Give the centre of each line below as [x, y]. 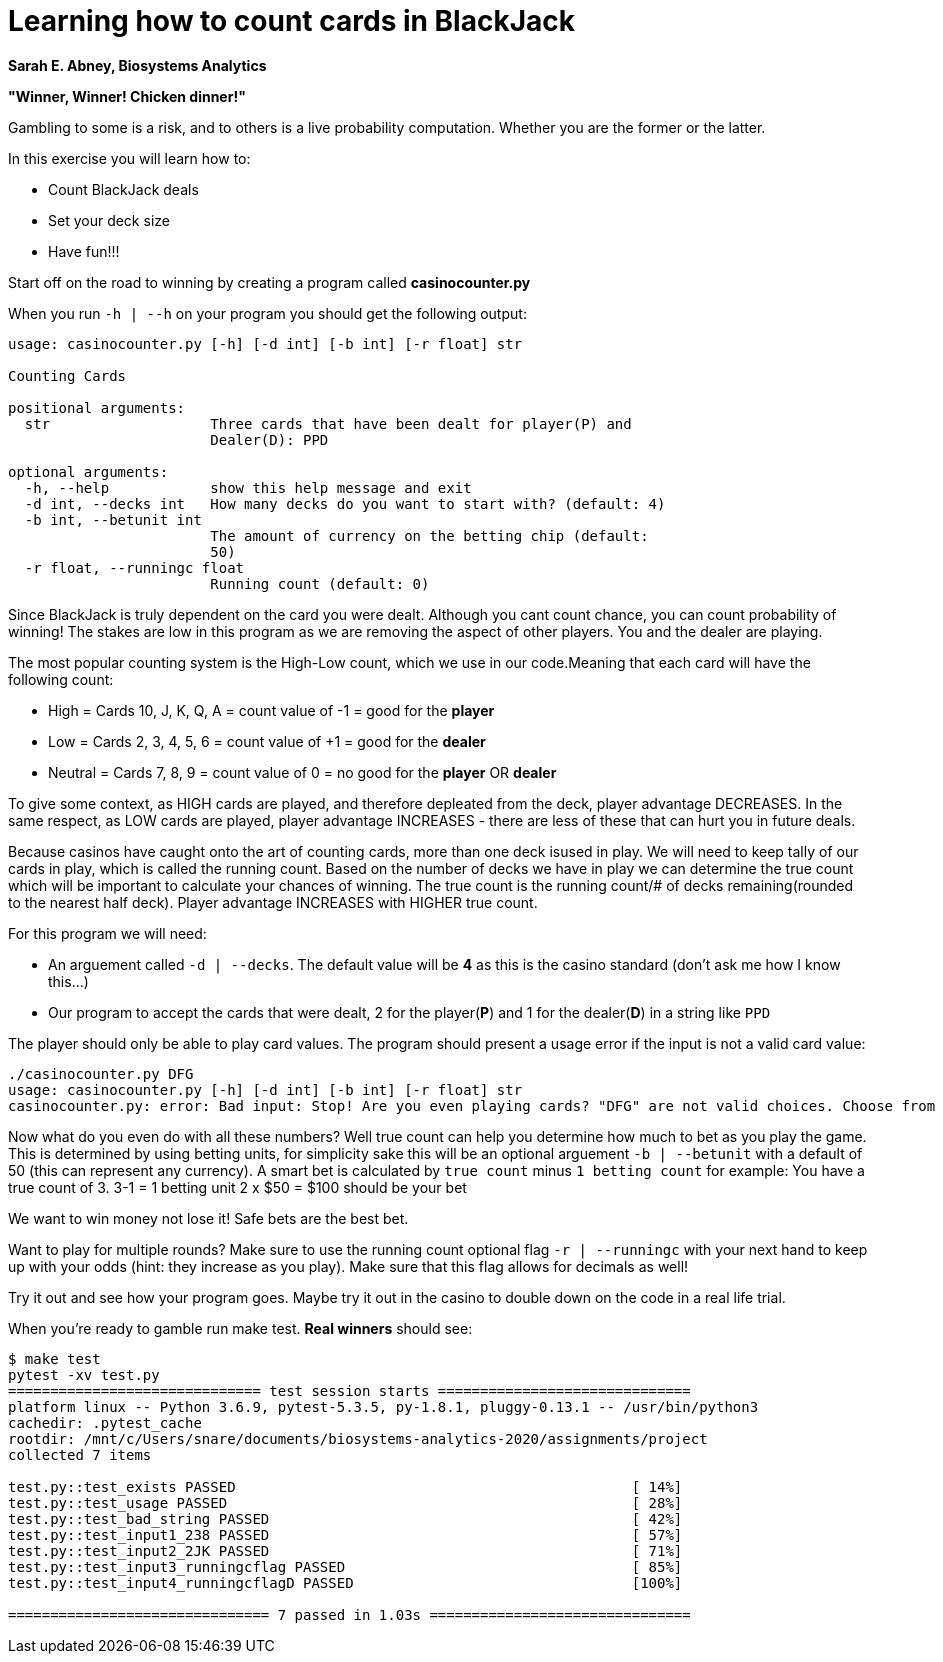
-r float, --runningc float [134, 567]
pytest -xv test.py [84, 1374]
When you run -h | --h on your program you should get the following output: [267, 313]
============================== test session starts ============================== [349, 1390]
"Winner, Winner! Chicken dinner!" [127, 96]
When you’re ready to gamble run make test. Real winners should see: [240, 1328]
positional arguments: [97, 407]
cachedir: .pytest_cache [105, 1422]
